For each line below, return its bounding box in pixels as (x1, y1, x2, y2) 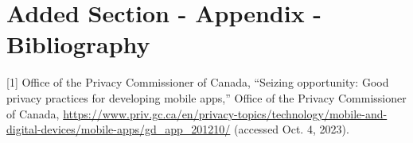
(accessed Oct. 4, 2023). (234, 121, 349, 137)
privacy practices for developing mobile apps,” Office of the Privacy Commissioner (6, 89, 407, 106)
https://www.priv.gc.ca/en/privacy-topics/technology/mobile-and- (63, 105, 388, 122)
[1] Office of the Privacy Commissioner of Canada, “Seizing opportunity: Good (6, 74, 389, 91)
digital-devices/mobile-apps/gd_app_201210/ (6, 121, 231, 137)
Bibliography (6, 28, 150, 60)
